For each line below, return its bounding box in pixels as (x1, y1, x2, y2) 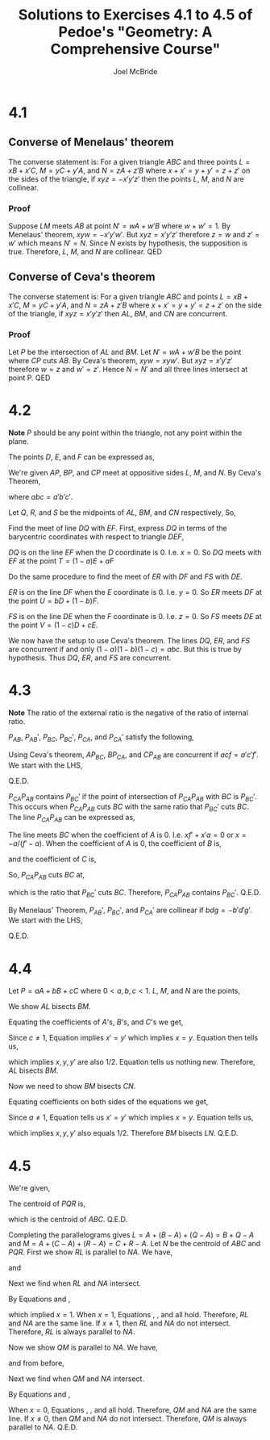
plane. (8, 437, 30, 446)
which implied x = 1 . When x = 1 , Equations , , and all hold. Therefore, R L (8, 1310, 249, 1320)
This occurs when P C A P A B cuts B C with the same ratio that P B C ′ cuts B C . (8, 802, 250, 814)
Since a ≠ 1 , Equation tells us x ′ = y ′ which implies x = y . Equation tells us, (8, 1112, 254, 1123)
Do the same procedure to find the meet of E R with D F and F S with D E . (8, 571, 243, 582)
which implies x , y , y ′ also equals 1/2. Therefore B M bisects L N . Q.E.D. (8, 1128, 239, 1138)
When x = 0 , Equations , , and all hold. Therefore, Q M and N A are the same (8, 1405, 257, 1415)
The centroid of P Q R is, (8, 1199, 86, 1208)
